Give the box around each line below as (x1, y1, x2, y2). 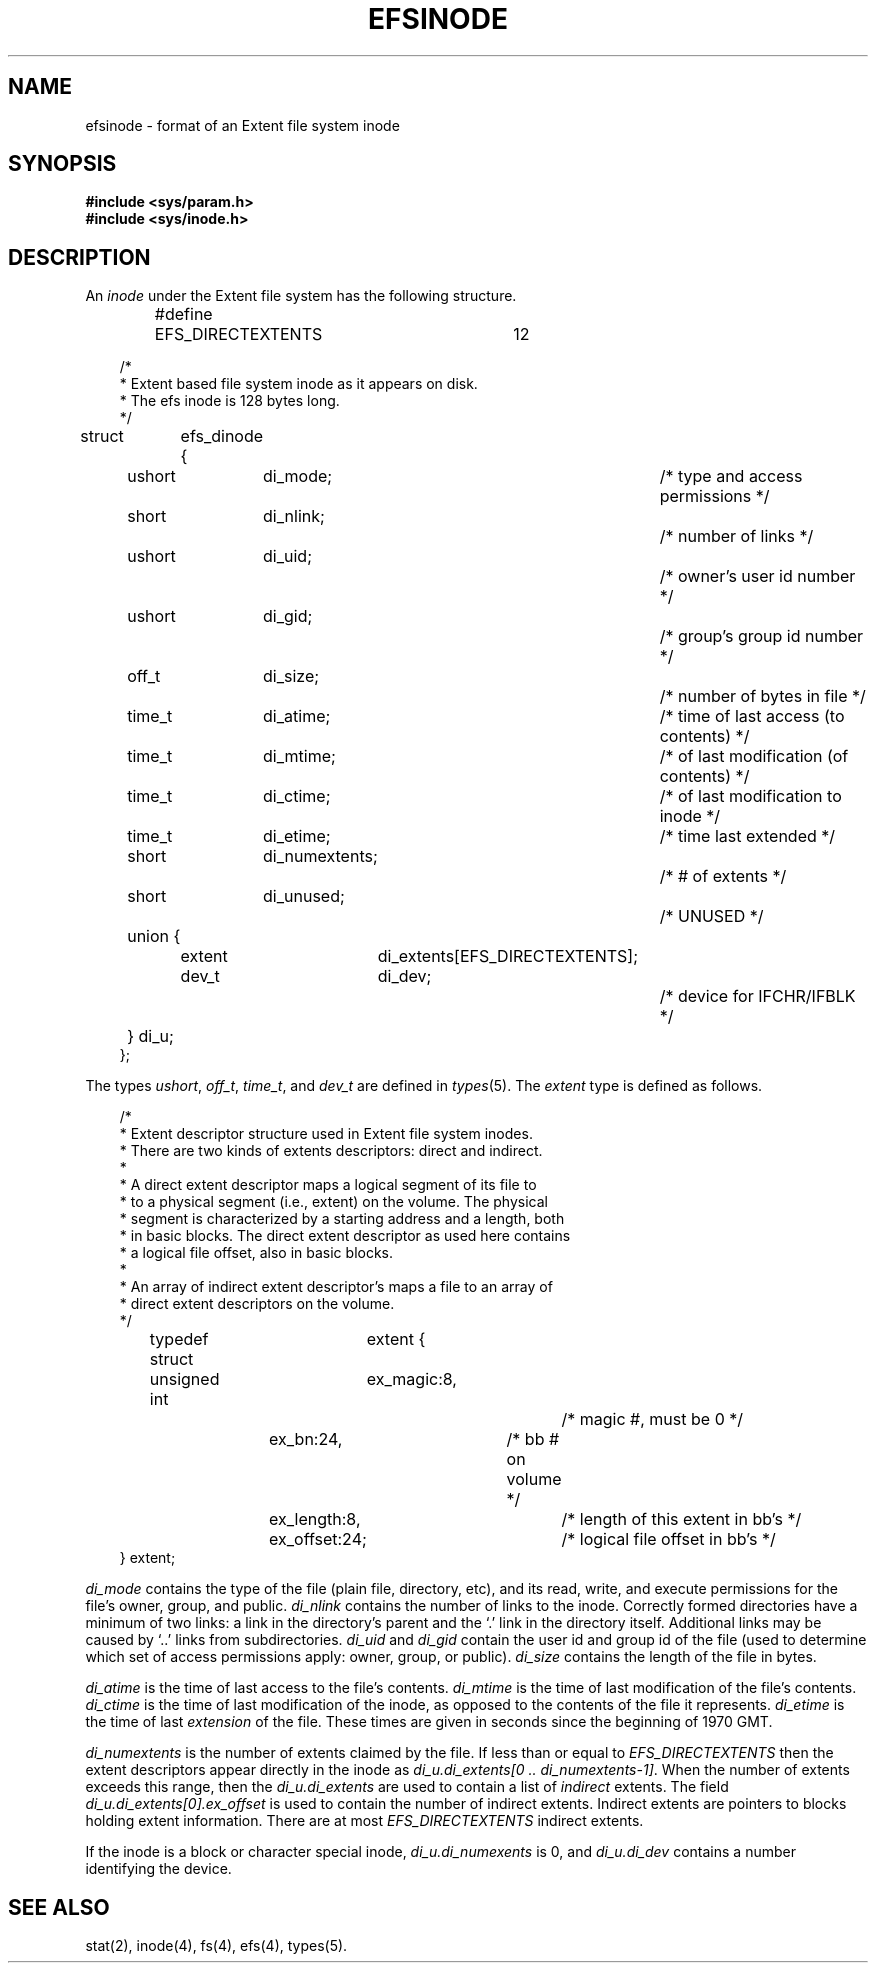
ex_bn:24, (269, 1429, 343, 1450)
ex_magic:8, (366, 1369, 457, 1390)
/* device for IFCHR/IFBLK (659, 986, 856, 1007)
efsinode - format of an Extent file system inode (85, 116, 400, 134)
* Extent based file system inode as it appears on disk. (119, 375, 478, 393)
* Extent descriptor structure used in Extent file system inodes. (119, 1125, 533, 1143)
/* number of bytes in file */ (659, 686, 866, 707)
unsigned (149, 1369, 220, 1390)
